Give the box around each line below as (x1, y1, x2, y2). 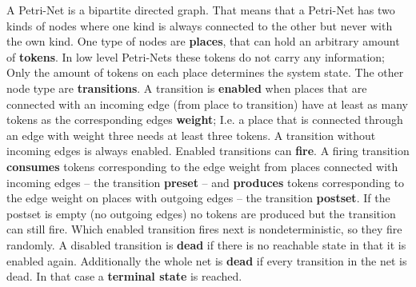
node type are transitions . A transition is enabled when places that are (6, 79, 367, 96)
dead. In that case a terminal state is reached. (6, 268, 242, 285)
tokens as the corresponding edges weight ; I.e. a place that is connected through (6, 111, 403, 128)
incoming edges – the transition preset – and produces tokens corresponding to (6, 173, 405, 190)
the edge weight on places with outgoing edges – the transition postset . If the (6, 189, 390, 206)
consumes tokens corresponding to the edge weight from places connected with (6, 157, 398, 174)
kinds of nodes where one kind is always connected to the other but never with (6, 17, 393, 34)
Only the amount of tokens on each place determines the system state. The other (6, 64, 404, 81)
